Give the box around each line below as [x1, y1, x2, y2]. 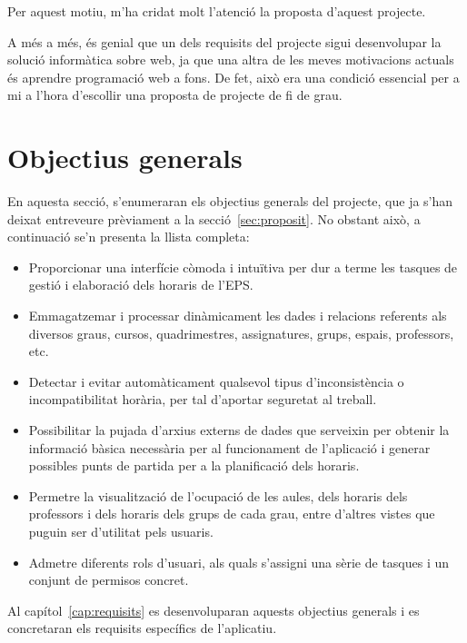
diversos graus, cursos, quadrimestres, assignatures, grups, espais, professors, [28, 323, 454, 342]
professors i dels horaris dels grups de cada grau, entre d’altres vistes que [28, 504, 435, 523]
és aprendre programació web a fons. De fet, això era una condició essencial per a [7, 67, 460, 86]
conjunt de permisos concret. [28, 570, 189, 589]
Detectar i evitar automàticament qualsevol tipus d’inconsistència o [28, 371, 404, 391]
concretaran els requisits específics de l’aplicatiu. [7, 618, 277, 638]
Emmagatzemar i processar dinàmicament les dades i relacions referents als [28, 306, 447, 325]
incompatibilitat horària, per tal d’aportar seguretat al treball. [28, 390, 377, 409]
